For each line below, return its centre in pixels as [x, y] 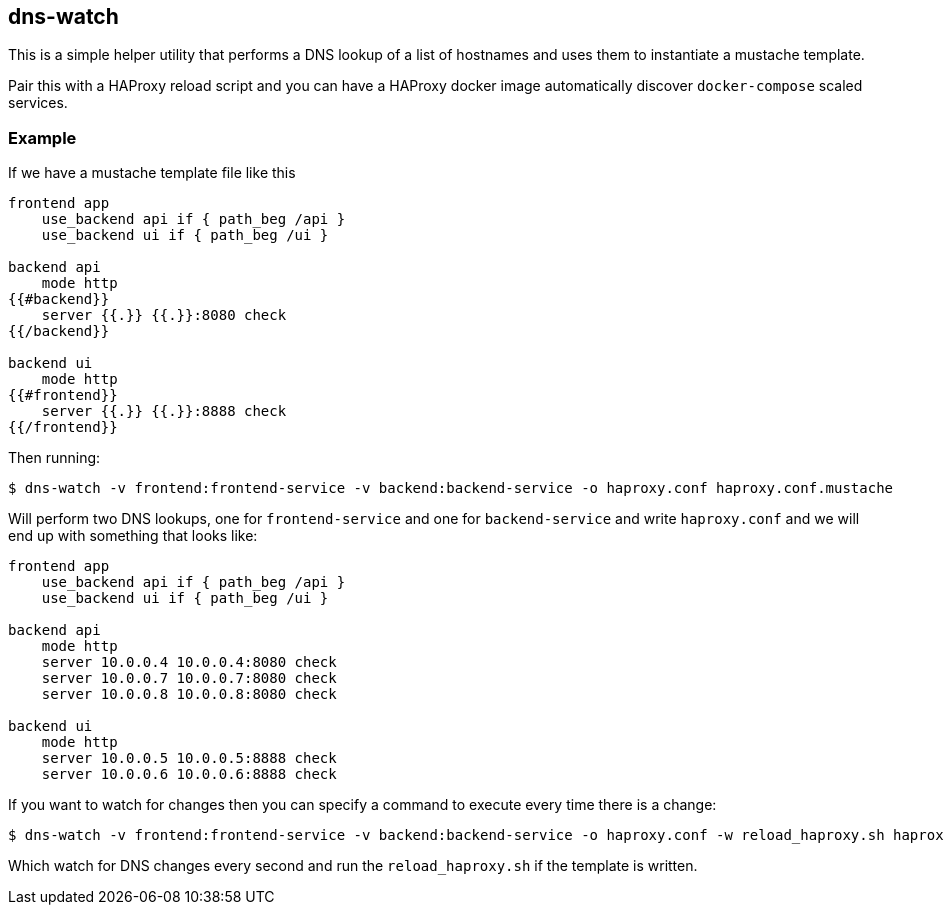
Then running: [54, 458]
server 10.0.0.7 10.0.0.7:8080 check [189, 678]
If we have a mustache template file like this [152, 173]
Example [42, 137]
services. [38, 103]
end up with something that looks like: [133, 536]
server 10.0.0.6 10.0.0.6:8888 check [189, 774]
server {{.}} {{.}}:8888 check [164, 411]
